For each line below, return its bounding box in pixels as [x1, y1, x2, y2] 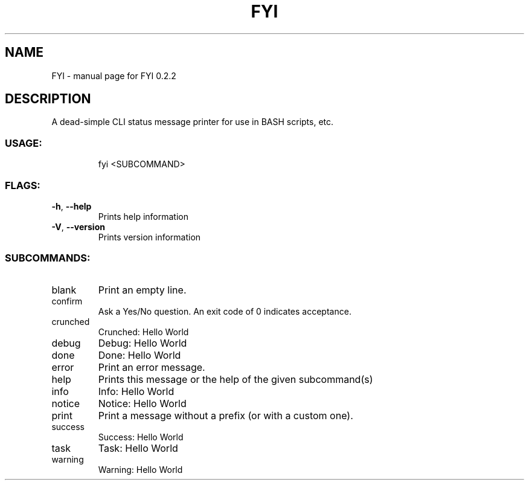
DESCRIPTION [5, 91, 91, 107]
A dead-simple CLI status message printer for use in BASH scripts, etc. [51, 117, 334, 127]
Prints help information [98, 211, 188, 222]
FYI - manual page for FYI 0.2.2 [51, 70, 176, 81]
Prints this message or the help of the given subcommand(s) [98, 373, 373, 385]
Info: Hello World [98, 385, 175, 397]
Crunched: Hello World [98, 326, 189, 337]
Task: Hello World [98, 442, 178, 454]
